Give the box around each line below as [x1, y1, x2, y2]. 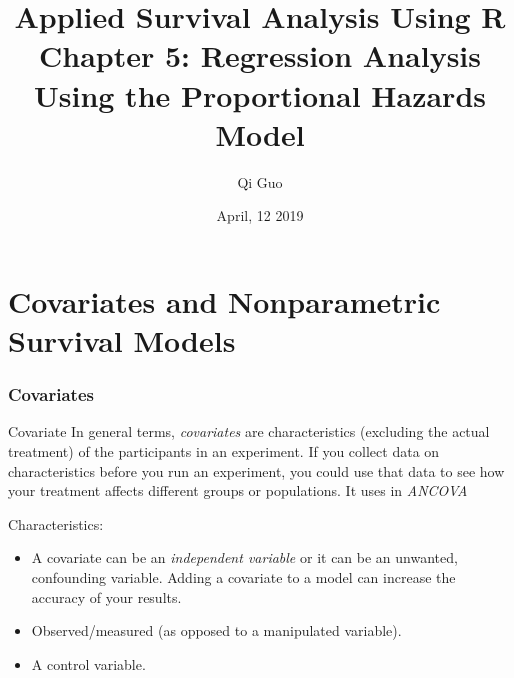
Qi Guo [237, 171, 283, 192]
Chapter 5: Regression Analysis [38, 35, 481, 76]
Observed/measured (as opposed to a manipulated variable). [31, 620, 402, 641]
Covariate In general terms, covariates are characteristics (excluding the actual [8, 421, 490, 442]
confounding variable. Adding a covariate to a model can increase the [31, 567, 456, 588]
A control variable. [31, 653, 146, 674]
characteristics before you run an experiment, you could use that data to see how [8, 460, 505, 481]
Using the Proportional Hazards [33, 74, 486, 115]
